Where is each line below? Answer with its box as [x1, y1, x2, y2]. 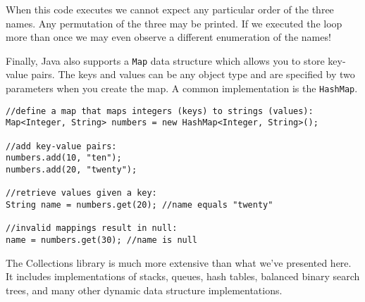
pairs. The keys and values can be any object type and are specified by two [31, 67, 355, 82]
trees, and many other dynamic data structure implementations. [6, 282, 283, 297]
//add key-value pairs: [6, 141, 117, 151]
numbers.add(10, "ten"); [6, 153, 122, 163]
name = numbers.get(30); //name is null [6, 234, 198, 245]
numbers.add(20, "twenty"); [6, 164, 137, 175]
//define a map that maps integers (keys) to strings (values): [6, 106, 314, 116]
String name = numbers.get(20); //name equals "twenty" [6, 199, 273, 210]
